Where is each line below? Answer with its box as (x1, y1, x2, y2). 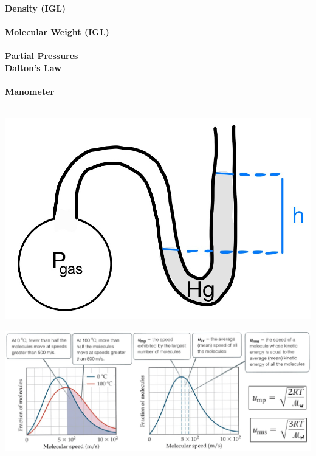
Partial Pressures (5, 49, 78, 62)
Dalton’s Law (5, 61, 61, 74)
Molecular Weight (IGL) (5, 26, 109, 38)
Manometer (5, 85, 55, 98)
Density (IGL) (5, 2, 66, 14)
